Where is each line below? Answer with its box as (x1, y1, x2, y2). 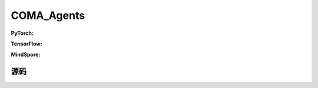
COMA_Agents (11, 9, 85, 22)
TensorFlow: (11, 40, 42, 47)
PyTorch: (11, 30, 34, 37)
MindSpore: (11, 51, 41, 58)
